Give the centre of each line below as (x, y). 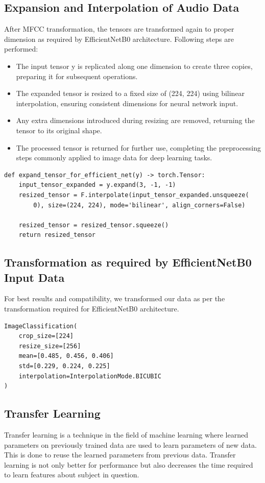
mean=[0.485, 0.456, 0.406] (66, 356)
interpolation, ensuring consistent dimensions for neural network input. (127, 103)
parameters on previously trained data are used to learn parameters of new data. (130, 444)
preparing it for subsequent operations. (77, 76)
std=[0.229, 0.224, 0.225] (64, 366)
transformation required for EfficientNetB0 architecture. (92, 309)
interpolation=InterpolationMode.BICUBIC (90, 376)
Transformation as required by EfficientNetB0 (128, 262)
